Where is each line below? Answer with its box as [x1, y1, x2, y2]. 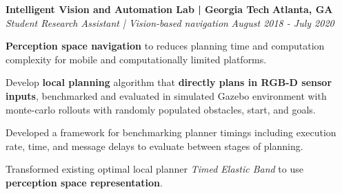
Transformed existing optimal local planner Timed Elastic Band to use [6, 162, 303, 176]
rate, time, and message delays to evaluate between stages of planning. [6, 138, 303, 153]
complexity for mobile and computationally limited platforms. [6, 52, 267, 66]
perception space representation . [6, 175, 163, 189]
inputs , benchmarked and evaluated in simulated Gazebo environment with [6, 88, 327, 103]
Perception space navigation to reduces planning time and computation [6, 39, 325, 53]
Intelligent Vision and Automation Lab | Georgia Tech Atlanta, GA [6, 2, 333, 16]
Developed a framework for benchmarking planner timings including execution [6, 125, 336, 140]
